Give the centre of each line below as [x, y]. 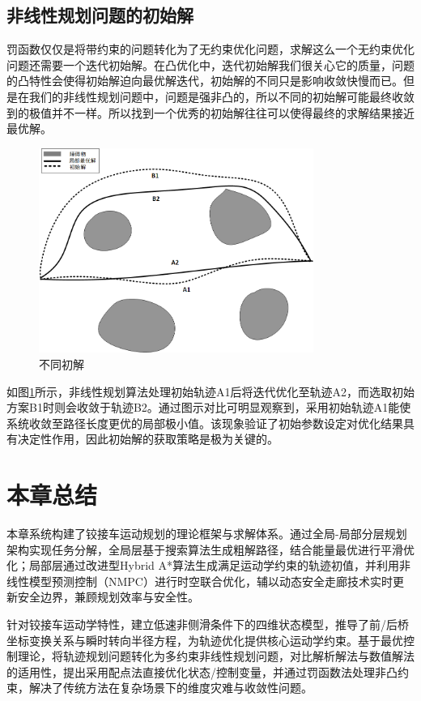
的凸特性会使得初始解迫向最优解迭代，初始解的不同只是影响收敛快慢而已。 [205, 81]
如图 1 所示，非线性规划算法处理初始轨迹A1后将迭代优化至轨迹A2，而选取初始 [210, 391]
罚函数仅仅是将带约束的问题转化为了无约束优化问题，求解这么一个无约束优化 [210, 49]
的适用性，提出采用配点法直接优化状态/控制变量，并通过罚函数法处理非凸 [202, 671]
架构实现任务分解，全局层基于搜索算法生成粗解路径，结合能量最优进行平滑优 [210, 549]
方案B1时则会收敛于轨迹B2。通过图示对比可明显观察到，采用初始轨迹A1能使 [209, 407]
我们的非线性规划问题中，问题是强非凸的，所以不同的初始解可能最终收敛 [221, 96]
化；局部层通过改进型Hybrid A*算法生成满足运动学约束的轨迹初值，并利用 [203, 565]
